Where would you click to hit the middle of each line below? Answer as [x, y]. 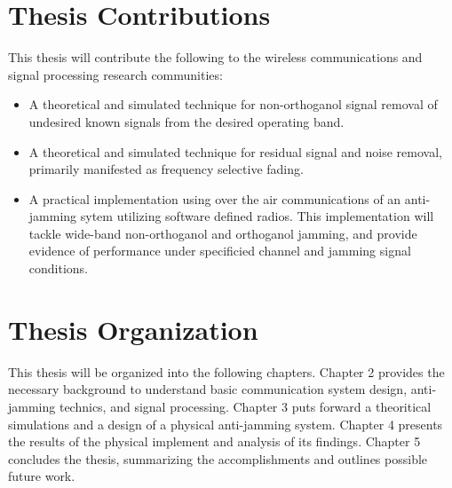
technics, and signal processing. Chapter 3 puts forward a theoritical [245, 406]
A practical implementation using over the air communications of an [215, 198]
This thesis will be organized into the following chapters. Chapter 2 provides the [226, 371]
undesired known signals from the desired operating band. [186, 121]
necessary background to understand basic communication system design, [208, 389]
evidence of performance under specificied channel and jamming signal [220, 251]
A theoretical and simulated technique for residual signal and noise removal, [235, 151]
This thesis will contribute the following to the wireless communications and [215, 57]
